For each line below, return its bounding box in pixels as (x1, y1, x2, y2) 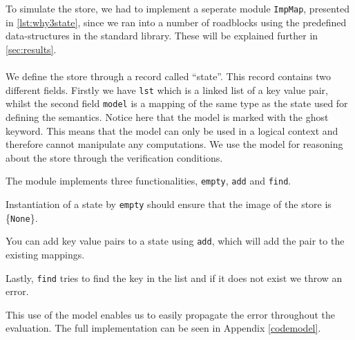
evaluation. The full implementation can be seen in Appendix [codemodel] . (6, 321, 321, 335)
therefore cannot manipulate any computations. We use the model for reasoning (6, 137, 343, 151)
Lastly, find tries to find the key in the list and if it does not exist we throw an (6, 270, 343, 285)
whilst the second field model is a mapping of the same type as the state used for (6, 96, 348, 111)
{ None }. (6, 210, 38, 225)
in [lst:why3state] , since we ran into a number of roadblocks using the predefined (6, 15, 347, 29)
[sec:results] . (6, 41, 57, 56)
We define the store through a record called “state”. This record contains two (6, 69, 332, 84)
